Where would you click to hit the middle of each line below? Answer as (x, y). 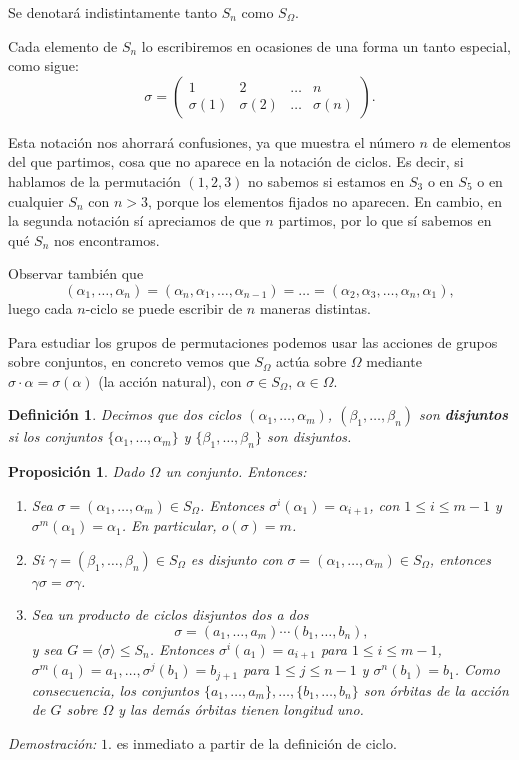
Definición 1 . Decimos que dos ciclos (125, 414)
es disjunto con (236, 558)
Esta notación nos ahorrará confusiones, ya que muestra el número (211, 141)
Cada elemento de (63, 45)
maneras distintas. (315, 307)
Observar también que (76, 273)
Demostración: (52, 743)
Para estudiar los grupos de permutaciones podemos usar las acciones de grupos (253, 341)
